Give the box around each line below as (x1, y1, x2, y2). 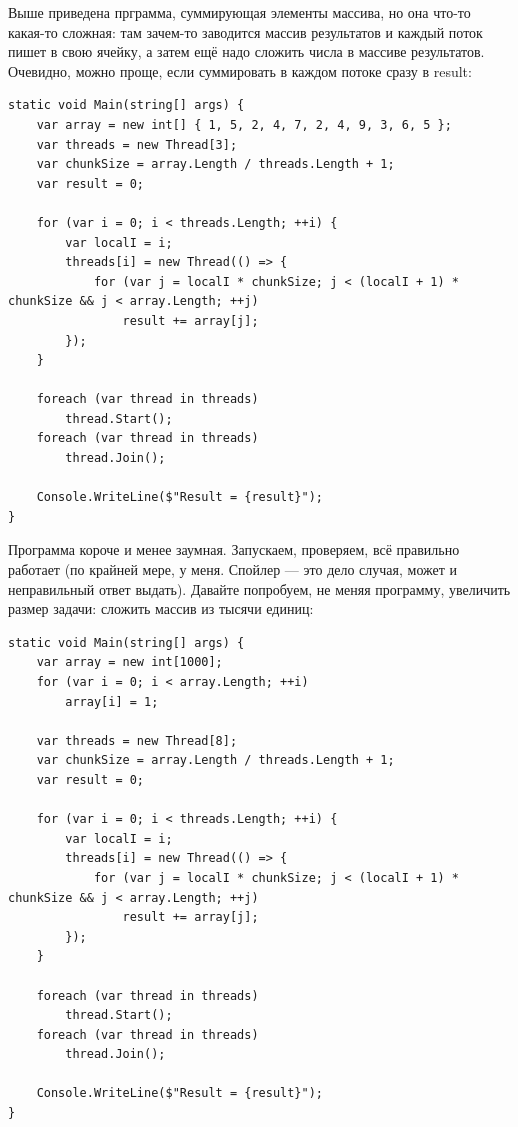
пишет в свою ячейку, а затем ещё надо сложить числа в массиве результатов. (8, 41, 485, 62)
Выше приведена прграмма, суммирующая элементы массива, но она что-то (8, 2, 471, 22)
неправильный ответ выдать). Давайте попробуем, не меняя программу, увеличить (8, 578, 511, 599)
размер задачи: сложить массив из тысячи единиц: (8, 598, 314, 619)
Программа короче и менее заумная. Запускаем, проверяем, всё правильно (8, 539, 460, 560)
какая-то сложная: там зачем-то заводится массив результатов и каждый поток (8, 21, 483, 42)
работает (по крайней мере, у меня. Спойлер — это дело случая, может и (8, 559, 458, 580)
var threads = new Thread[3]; (36, 137, 238, 152)
